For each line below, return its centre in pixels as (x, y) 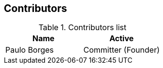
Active (122, 39)
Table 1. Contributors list (82, 28)
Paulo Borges (30, 50)
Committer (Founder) (121, 50)
